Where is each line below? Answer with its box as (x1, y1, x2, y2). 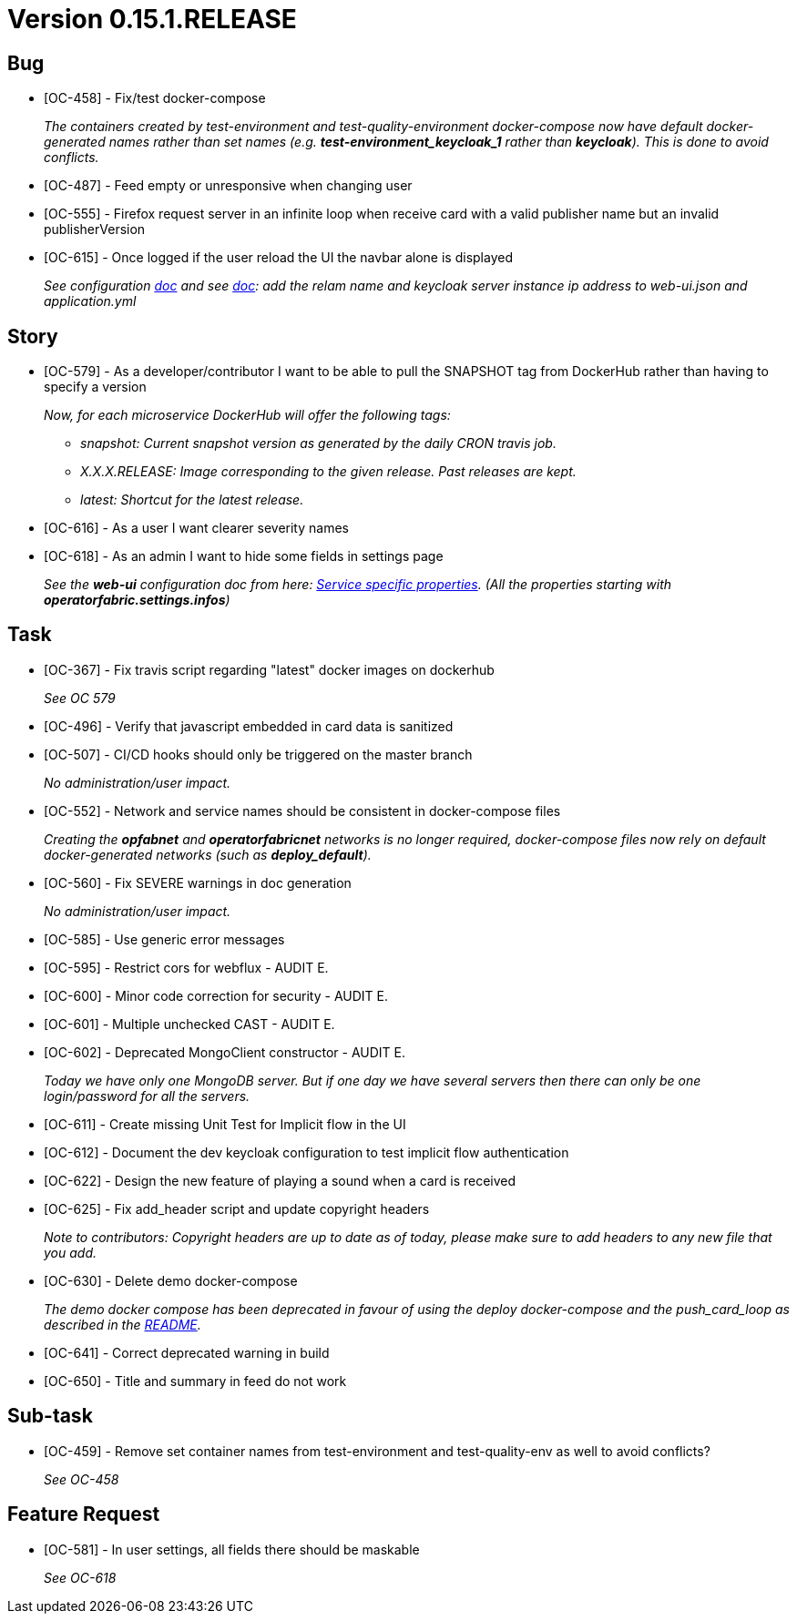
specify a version (44, 379, 147, 395)
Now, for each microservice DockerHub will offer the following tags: (44, 407, 451, 423)
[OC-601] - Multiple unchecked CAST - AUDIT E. (44, 1015, 335, 1032)
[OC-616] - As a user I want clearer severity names (44, 520, 349, 536)
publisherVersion (44, 221, 146, 238)
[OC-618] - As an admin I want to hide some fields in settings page (44, 548, 444, 565)
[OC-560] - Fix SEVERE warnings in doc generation (44, 874, 352, 891)
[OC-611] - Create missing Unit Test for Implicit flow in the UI (44, 1116, 406, 1132)
